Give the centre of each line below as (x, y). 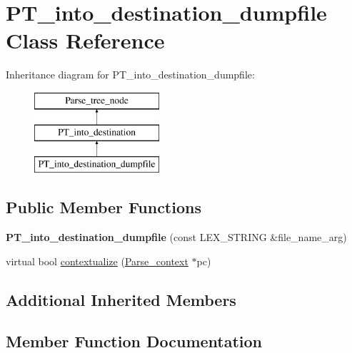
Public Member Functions (104, 207)
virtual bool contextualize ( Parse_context (97, 261)
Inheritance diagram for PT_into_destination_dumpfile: (130, 75)
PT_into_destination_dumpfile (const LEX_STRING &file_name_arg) (176, 237)
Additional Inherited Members (121, 299)
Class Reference (85, 40)
